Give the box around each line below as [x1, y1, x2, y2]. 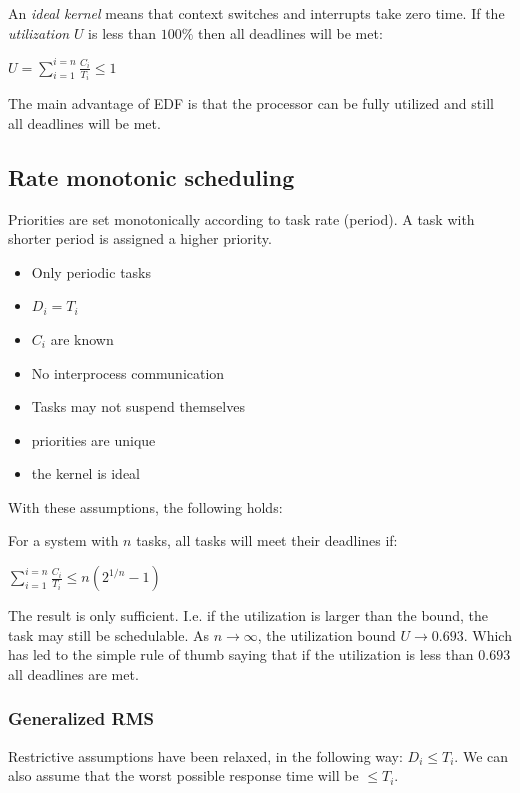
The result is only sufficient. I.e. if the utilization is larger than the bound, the [8, 605, 488, 626]
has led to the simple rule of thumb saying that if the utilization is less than [8, 644, 474, 665]
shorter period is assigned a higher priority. [8, 228, 272, 249]
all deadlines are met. [8, 663, 139, 684]
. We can [454, 745, 509, 766]
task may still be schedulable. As [8, 624, 209, 645]
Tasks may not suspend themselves [31, 396, 245, 417]
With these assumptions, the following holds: [8, 496, 283, 517]
